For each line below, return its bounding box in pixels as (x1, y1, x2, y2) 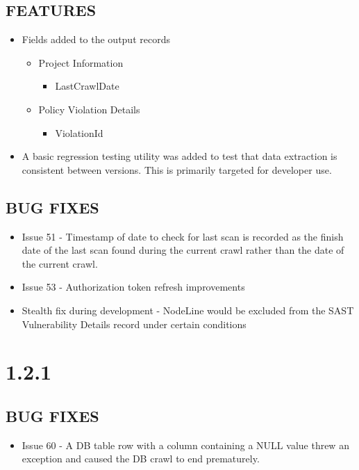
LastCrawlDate (55, 79, 119, 93)
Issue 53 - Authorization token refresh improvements (22, 279, 245, 294)
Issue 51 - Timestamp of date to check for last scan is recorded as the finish (22, 229, 344, 243)
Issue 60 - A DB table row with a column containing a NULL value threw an (22, 437, 349, 452)
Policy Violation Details (38, 102, 140, 116)
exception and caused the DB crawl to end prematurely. (22, 451, 260, 466)
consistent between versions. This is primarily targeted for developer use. (22, 162, 332, 177)
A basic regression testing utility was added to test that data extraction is (22, 149, 337, 163)
